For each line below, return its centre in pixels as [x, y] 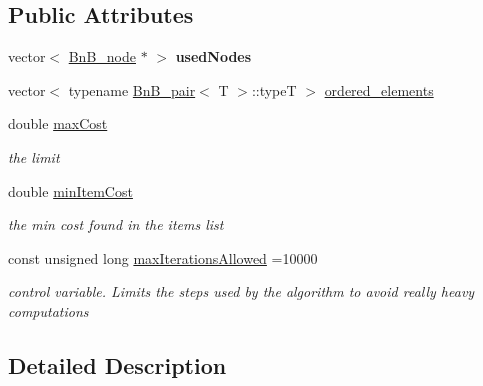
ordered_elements [379, 89]
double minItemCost [70, 190]
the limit [34, 156]
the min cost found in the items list [116, 224]
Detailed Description [117, 364]
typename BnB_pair [132, 89]
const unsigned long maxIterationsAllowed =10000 [163, 257]
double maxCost [58, 123]
